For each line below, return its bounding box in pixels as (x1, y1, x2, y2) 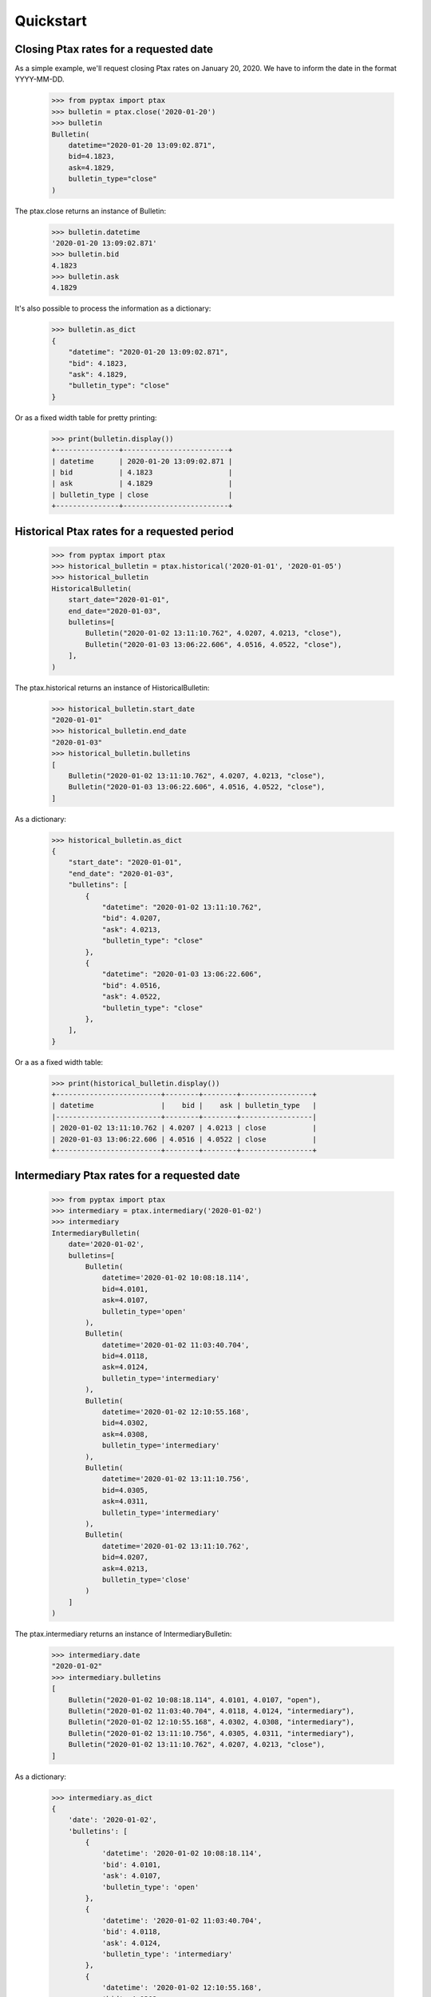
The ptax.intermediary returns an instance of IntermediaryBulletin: (14, 1630, 232, 1639)
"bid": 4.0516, (101, 981, 161, 990)
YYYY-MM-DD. (14, 74, 65, 84)
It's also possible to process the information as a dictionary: (14, 304, 212, 313)
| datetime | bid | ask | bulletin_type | (51, 1101, 317, 1110)
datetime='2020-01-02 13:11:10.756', (101, 1475, 250, 1483)
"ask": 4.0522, (101, 992, 161, 1002)
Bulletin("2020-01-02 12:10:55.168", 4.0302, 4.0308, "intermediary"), (68, 1717, 355, 1727)
